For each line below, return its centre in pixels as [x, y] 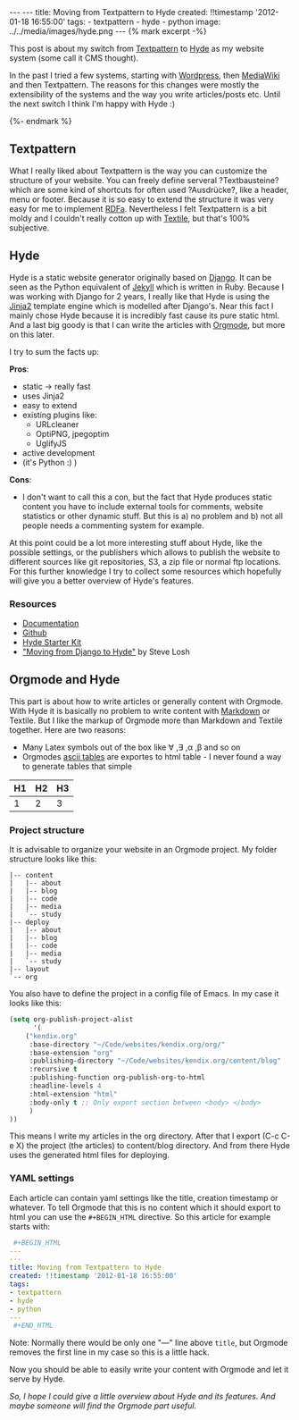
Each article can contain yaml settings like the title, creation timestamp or [144, 1197]
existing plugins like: [59, 415]
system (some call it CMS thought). [74, 58]
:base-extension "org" [71, 1053]
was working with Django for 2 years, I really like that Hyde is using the [140, 296]
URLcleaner [57, 424]
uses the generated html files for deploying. [89, 1155]
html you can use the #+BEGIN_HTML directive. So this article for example [140, 1216]
